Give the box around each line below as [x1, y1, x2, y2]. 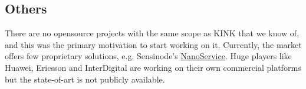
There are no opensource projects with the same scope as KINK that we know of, [5, 27, 300, 39]
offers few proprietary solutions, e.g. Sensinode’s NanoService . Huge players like [5, 50, 292, 62]
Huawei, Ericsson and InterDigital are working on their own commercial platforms [5, 61, 301, 73]
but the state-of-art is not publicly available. [5, 73, 165, 85]
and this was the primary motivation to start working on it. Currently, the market [5, 38, 302, 50]
